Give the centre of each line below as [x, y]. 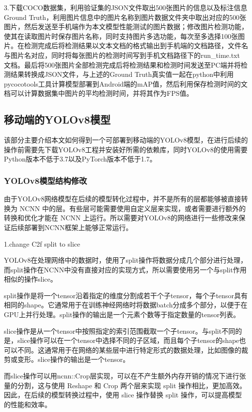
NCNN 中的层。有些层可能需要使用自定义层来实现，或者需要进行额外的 [133, 208]
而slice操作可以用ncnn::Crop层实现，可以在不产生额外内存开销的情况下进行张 [125, 376]
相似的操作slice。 [31, 279]
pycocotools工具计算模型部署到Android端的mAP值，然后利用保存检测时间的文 [126, 83]
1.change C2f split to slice [42, 243]
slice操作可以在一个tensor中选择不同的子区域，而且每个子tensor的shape [128, 340]
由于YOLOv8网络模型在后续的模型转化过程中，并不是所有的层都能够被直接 [123, 199]
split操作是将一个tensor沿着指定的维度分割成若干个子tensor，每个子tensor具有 [126, 295]
